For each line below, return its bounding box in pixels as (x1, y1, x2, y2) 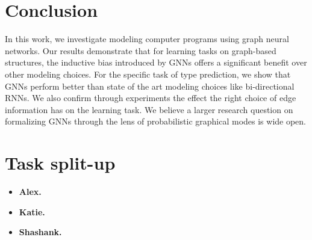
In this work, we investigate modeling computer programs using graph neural (5, 32, 289, 45)
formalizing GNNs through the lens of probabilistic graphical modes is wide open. (5, 115, 307, 128)
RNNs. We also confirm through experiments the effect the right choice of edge (5, 91, 296, 104)
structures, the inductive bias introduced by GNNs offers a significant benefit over (5, 56, 307, 69)
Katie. (19, 205, 45, 218)
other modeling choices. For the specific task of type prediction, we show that (5, 67, 291, 80)
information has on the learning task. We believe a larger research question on (5, 103, 293, 115)
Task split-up (5, 150, 116, 175)
